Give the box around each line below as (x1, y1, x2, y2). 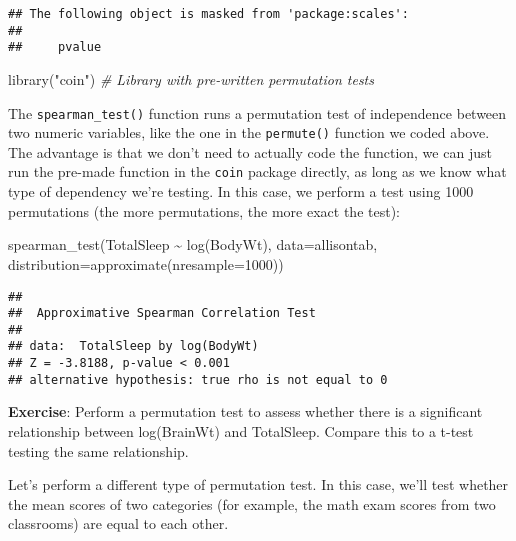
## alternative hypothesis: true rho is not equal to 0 (8, 372, 388, 387)
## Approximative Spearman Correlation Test (8, 306, 316, 321)
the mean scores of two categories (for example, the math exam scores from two (8, 493, 496, 514)
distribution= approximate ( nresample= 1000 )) (8, 253, 284, 274)
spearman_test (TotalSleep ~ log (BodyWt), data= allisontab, (8, 234, 378, 255)
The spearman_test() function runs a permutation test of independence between (8, 102, 507, 123)
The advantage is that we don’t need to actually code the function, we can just (8, 141, 492, 162)
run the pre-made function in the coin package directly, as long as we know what (8, 161, 507, 182)
